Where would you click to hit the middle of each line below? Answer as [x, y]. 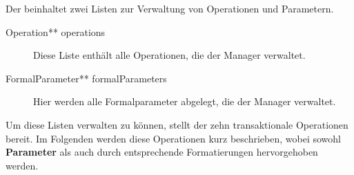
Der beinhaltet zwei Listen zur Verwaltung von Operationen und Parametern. [170, 8]
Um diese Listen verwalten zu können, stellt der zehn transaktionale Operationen [177, 124]
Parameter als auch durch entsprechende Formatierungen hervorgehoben [162, 152]
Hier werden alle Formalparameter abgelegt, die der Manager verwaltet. [185, 101]
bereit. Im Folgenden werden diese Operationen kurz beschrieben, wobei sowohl [173, 138]
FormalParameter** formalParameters [86, 78]
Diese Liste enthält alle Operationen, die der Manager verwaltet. [169, 55]
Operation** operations [56, 31]
